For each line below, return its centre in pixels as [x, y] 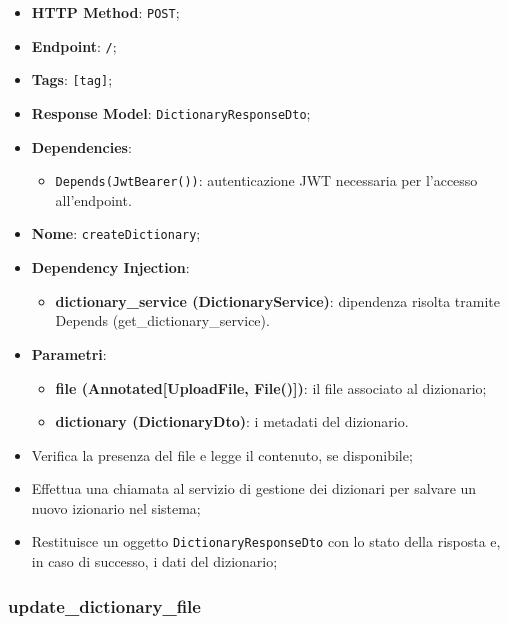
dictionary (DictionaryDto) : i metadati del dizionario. [232, 421]
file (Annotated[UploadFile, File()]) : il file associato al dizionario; [271, 387]
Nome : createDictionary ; [116, 233]
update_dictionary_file [104, 605]
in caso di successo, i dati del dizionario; [154, 561]
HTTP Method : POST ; [105, 12]
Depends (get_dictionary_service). [162, 320]
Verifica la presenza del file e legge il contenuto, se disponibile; [222, 454]
